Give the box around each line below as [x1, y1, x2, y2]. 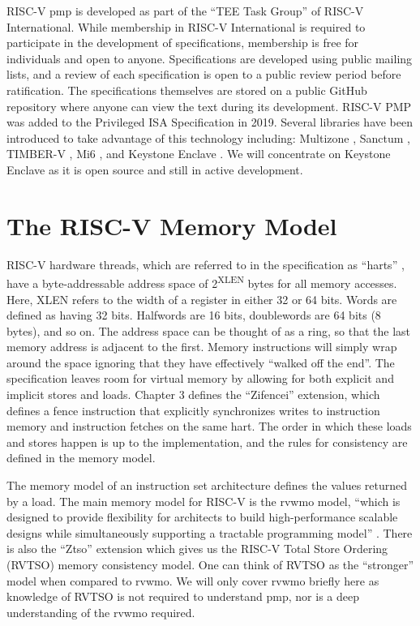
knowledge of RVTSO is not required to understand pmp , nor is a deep [6, 588, 360, 605]
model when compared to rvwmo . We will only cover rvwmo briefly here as [6, 572, 379, 589]
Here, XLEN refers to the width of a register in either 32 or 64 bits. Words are [6, 290, 397, 307]
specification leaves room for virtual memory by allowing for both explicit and [6, 370, 394, 387]
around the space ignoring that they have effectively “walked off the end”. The [6, 354, 395, 371]
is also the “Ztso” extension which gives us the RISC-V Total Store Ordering [6, 540, 388, 557]
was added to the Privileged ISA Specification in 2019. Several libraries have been [6, 114, 414, 131]
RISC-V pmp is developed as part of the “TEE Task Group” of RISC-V [6, 2, 364, 19]
